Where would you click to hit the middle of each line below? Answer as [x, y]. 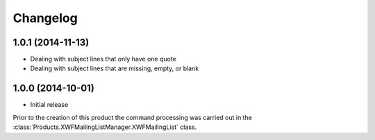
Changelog [45, 18]
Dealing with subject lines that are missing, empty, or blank [115, 68]
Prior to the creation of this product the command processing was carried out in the [133, 117]
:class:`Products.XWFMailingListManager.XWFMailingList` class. [105, 127]
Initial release [49, 105]
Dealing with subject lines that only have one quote [103, 59]
